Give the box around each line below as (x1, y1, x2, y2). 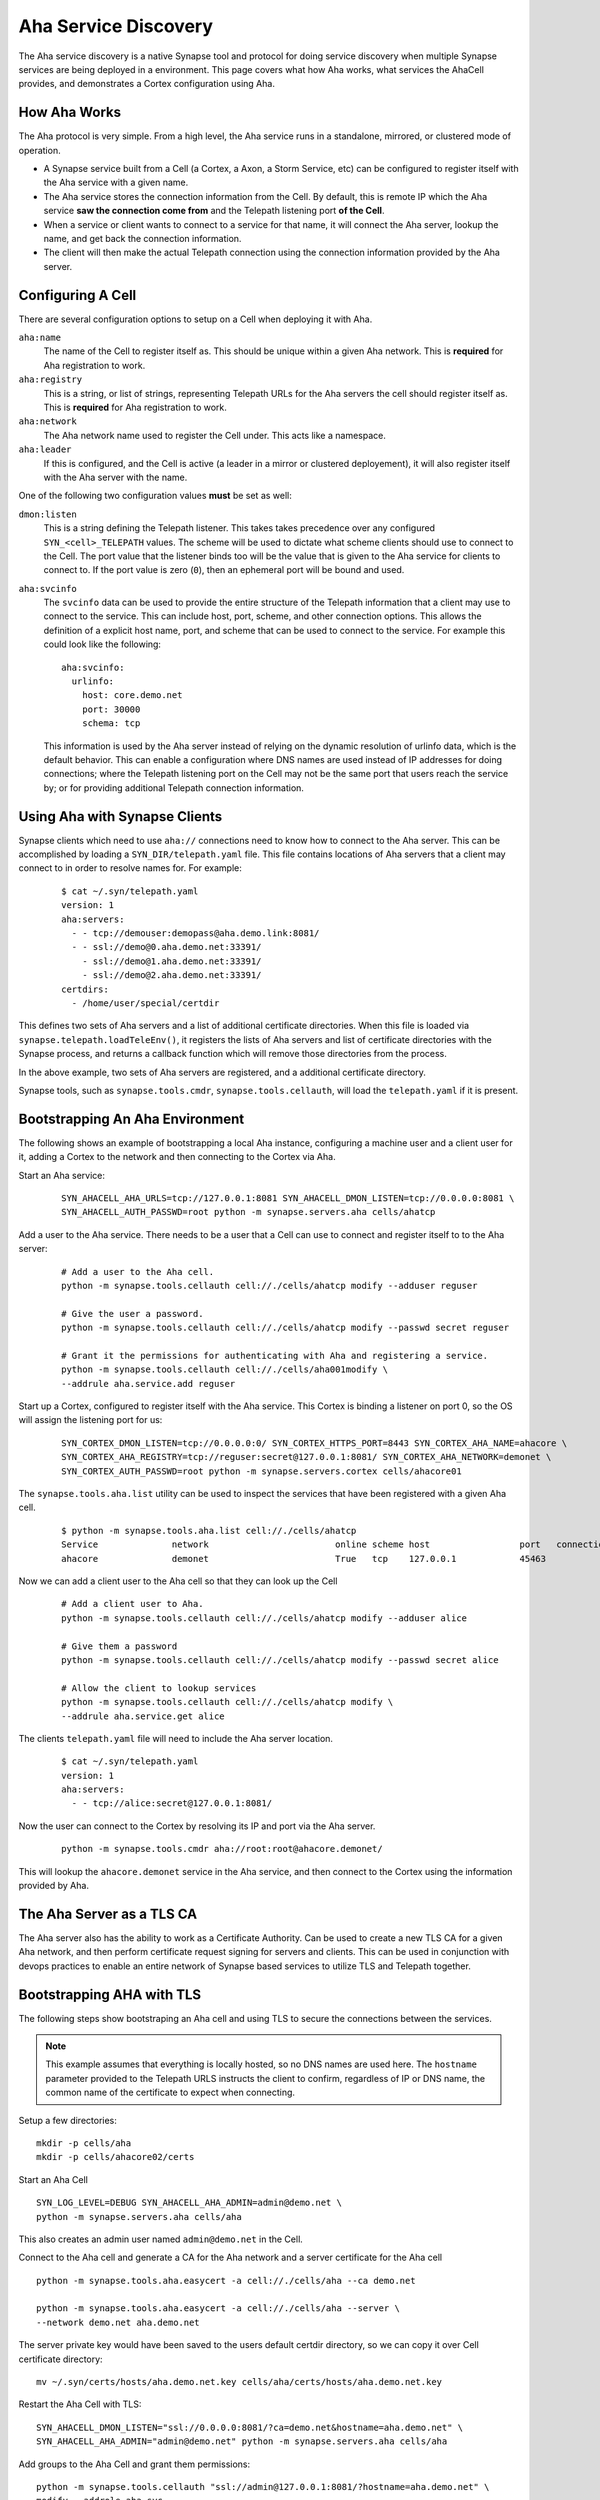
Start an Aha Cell (18, 2173, 89, 2185)
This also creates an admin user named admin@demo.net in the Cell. (18, 2233, 304, 2245)
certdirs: (61, 983, 109, 995)
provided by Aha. (18, 1880, 90, 1892)
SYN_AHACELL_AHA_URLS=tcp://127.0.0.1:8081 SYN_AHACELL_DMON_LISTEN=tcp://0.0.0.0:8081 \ (61, 1193, 515, 1204)
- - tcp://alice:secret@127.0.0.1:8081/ (71, 1798, 273, 1809)
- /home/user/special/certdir (71, 997, 220, 1009)
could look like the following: (43, 638, 162, 650)
